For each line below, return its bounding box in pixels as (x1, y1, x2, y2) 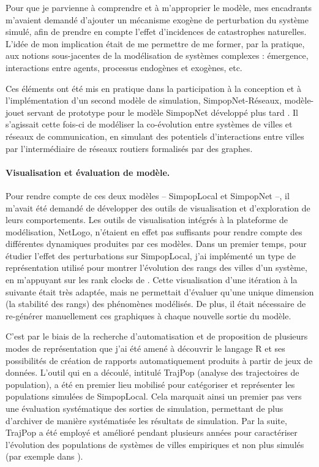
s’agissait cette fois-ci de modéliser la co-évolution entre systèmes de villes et (6, 118, 293, 131)
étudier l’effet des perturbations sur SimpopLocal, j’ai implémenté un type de (6, 249, 296, 262)
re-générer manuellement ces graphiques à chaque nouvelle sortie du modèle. (6, 309, 291, 322)
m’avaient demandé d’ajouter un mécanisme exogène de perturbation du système (6, 13, 309, 26)
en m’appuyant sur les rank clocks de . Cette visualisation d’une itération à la (6, 273, 298, 286)
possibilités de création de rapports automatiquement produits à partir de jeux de (6, 354, 313, 366)
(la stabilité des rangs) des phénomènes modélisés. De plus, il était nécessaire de (6, 297, 306, 310)
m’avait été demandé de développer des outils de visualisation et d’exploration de (6, 201, 310, 214)
